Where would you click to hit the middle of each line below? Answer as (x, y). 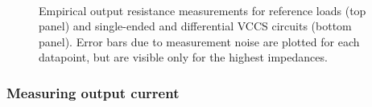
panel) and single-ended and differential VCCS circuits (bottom (195, 26)
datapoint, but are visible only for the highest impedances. (183, 57)
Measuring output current (93, 92)
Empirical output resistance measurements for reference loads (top (203, 10)
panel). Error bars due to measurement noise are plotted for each (199, 41)
